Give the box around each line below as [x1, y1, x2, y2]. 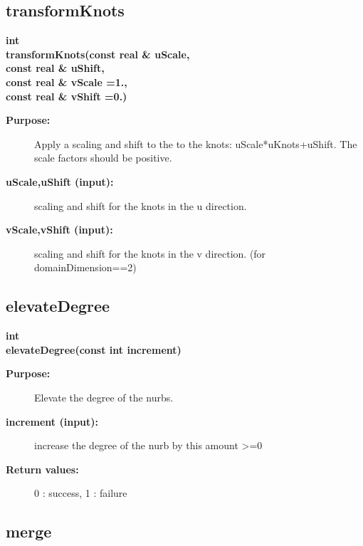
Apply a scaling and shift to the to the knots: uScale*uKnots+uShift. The [34, 136, 357, 151]
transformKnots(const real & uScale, [6, 46, 190, 61]
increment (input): [6, 414, 99, 429]
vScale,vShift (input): [6, 222, 113, 237]
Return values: [6, 461, 79, 476]
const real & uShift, [6, 61, 105, 75]
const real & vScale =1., [6, 74, 127, 89]
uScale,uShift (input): [6, 174, 114, 189]
